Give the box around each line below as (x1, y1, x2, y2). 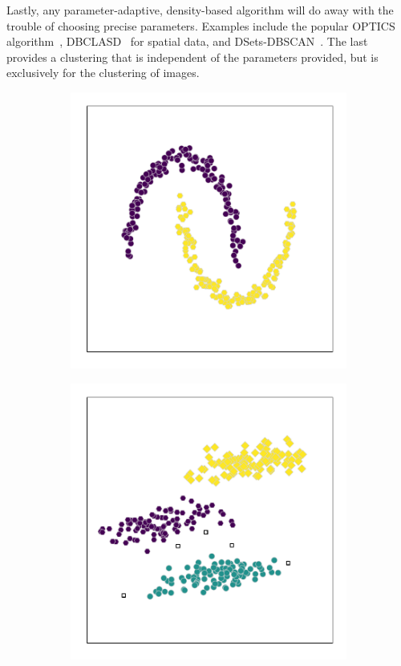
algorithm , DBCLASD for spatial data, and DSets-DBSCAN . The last (6, 33, 368, 50)
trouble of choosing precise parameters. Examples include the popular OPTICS (6, 17, 395, 34)
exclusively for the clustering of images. (6, 64, 200, 81)
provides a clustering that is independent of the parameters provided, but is (6, 48, 379, 65)
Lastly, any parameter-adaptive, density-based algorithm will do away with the (6, 2, 394, 18)
